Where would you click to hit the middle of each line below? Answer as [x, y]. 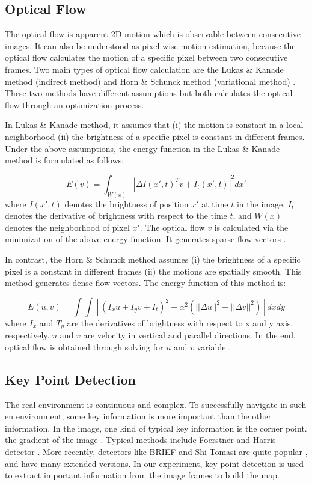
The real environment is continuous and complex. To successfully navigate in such [156, 404]
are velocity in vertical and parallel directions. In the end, [189, 335]
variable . [214, 346]
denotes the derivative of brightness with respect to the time [116, 215]
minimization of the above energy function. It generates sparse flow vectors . [145, 239]
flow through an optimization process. [75, 104]
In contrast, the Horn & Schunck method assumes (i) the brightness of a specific [153, 259]
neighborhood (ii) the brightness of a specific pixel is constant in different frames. [155, 136]
